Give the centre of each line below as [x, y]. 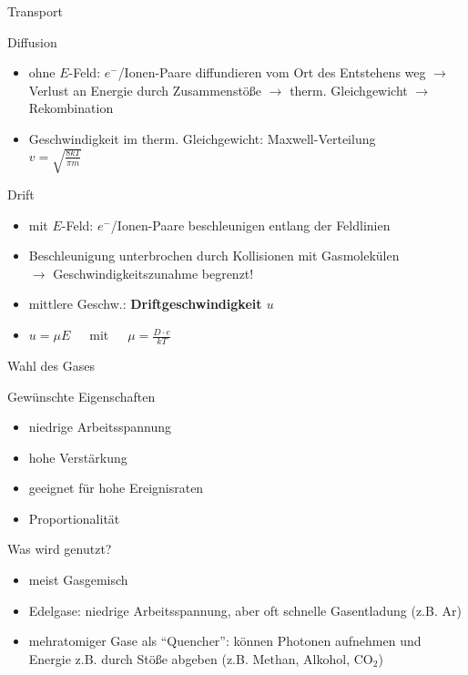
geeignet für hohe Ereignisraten [116, 488]
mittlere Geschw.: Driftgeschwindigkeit [145, 304]
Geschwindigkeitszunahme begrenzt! [153, 273]
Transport [35, 11]
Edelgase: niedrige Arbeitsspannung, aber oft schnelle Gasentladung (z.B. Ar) [245, 610]
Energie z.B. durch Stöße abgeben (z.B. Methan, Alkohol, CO [201, 658]
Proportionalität [74, 518]
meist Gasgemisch [78, 580]
